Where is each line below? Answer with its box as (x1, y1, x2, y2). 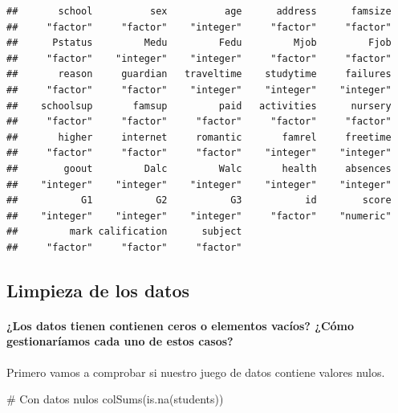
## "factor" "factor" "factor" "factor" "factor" (6, 116, 392, 128)
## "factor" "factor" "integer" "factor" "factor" (6, 21, 392, 33)
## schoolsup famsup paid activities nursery (6, 100, 392, 112)
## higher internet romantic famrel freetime (6, 131, 392, 143)
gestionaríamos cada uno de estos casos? (6, 333, 234, 350)
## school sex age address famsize (6, 6, 392, 17)
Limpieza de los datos (6, 277, 190, 302)
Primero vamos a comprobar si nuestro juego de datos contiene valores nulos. (6, 363, 385, 380)
